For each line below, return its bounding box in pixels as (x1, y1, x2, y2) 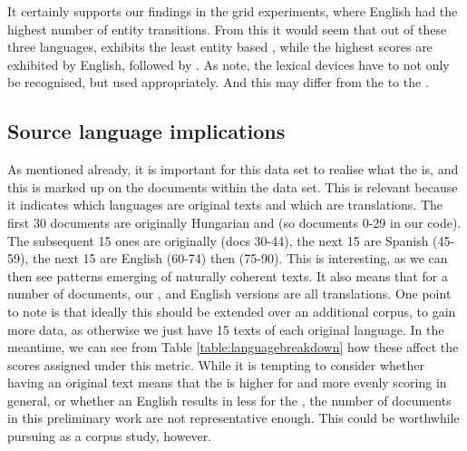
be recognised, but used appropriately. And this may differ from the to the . (7, 73, 429, 92)
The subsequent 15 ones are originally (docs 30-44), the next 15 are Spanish (7, 230, 429, 250)
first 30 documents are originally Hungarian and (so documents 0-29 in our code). (7, 212, 462, 231)
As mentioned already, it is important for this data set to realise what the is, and (7, 160, 459, 179)
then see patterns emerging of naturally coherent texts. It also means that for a (7, 266, 448, 285)
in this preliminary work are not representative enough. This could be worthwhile (7, 408, 460, 427)
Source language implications (7, 117, 286, 145)
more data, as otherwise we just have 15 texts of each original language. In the (7, 319, 444, 338)
